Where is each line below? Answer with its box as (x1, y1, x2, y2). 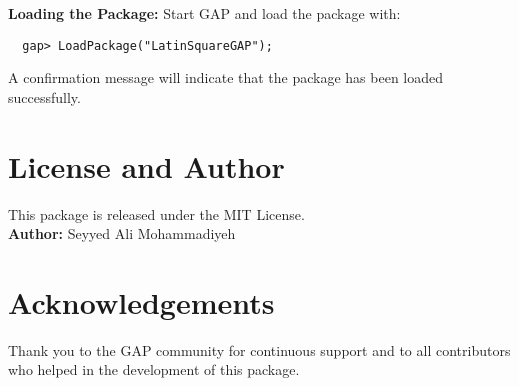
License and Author (8, 145, 285, 186)
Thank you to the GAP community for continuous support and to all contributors (8, 339, 511, 360)
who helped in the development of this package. (8, 359, 300, 380)
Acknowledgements (8, 281, 275, 322)
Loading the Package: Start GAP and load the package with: (8, 3, 401, 23)
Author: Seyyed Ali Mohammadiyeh (8, 223, 236, 244)
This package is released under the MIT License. (8, 203, 305, 224)
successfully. (8, 86, 81, 107)
